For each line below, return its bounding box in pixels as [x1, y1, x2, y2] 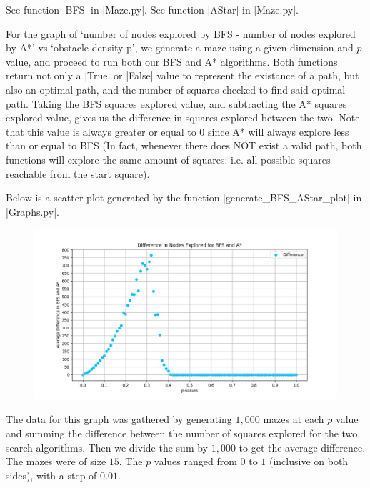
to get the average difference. [239, 439, 366, 454]
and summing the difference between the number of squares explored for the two [6, 426, 358, 440]
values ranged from [154, 454, 237, 469]
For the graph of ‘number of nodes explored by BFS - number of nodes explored [6, 26, 356, 41]
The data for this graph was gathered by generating [6, 412, 232, 427]
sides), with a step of [6, 467, 97, 482]
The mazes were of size [6, 454, 106, 469]
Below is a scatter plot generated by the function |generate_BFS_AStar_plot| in [6, 190, 362, 205]
